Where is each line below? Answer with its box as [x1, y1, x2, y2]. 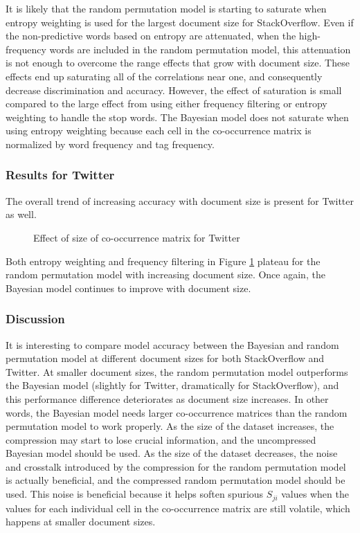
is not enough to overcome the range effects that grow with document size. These [6, 55, 350, 70]
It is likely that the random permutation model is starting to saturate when [6, 1, 327, 15]
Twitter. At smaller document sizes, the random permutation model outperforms [6, 364, 348, 379]
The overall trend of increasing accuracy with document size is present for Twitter [6, 193, 354, 208]
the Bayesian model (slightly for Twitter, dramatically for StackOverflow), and [6, 378, 339, 392]
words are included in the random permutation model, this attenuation [49, 42, 351, 56]
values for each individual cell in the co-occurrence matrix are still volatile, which [6, 500, 350, 515]
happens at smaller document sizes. [6, 514, 156, 529]
